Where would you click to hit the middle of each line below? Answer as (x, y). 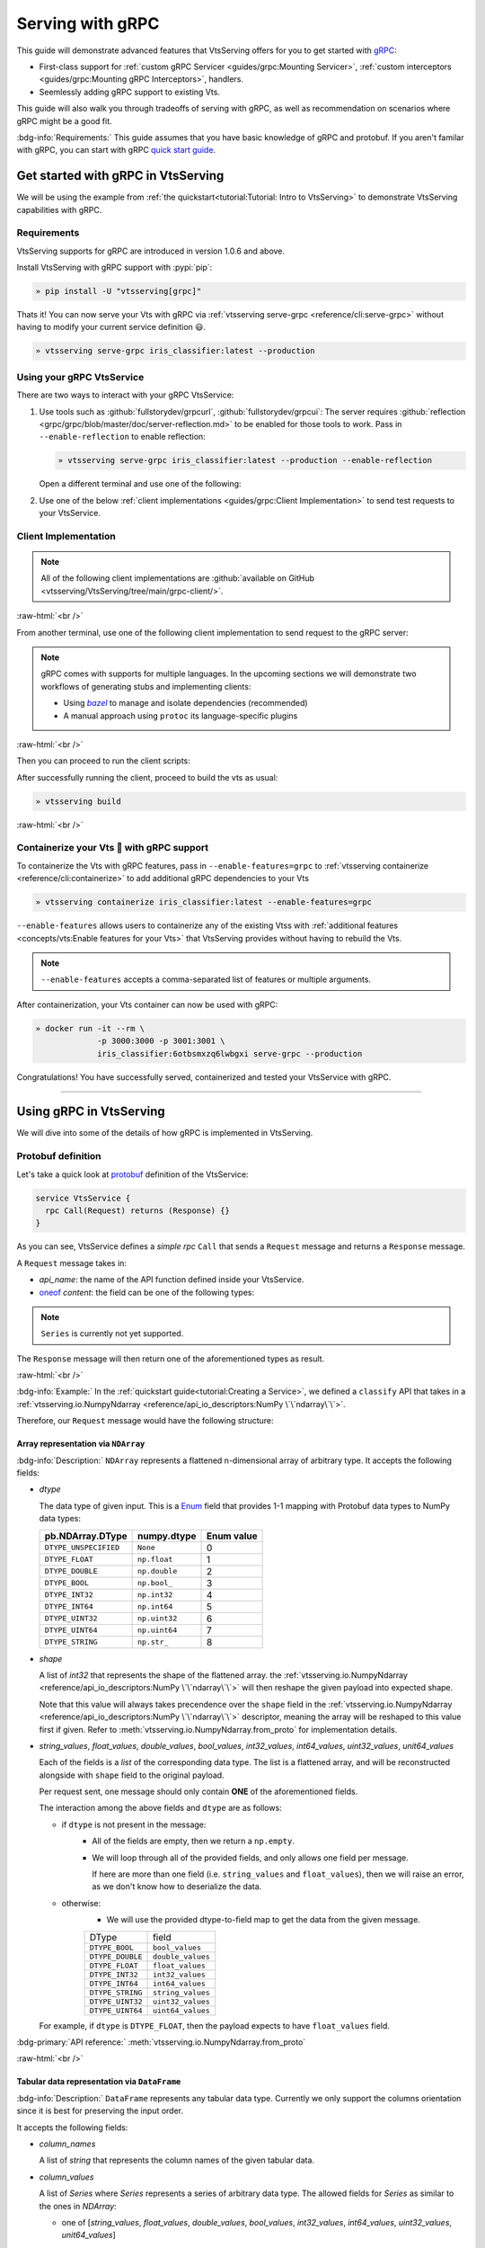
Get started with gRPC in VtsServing (120, 176)
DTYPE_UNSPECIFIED (82, 1548)
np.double (158, 1571)
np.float (155, 1560)
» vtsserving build (78, 801)
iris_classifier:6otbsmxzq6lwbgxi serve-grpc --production (230, 1053)
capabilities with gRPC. (59, 210)
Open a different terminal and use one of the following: (140, 484)
